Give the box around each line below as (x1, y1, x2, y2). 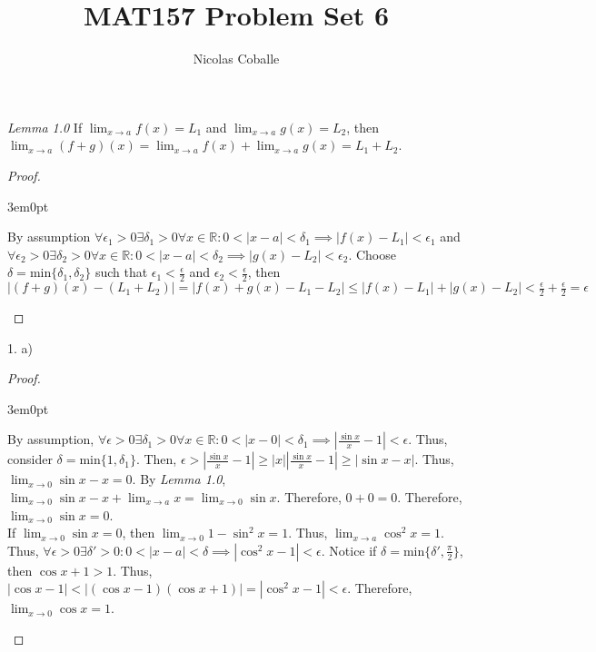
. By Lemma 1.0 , (132, 469, 226, 489)
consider (7, 449, 53, 469)
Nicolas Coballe (193, 49, 280, 68)
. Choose (348, 244, 396, 263)
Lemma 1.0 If (7, 117, 83, 136)
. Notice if (321, 540, 377, 559)
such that (94, 262, 148, 282)
